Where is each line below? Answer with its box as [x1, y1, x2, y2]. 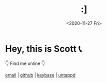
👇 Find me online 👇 [5, 60, 45, 66]
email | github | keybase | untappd [5, 72, 76, 78]
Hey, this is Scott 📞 [5, 43, 82, 54]
